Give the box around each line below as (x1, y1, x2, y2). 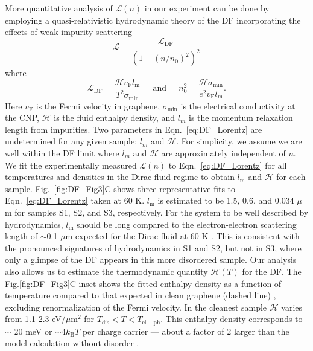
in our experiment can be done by (144, 2, 270, 14)
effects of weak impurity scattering (5, 25, 132, 38)
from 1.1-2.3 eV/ (5, 312, 66, 325)
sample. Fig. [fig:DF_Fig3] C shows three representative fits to (5, 182, 236, 195)
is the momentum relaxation (189, 111, 293, 124)
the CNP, (5, 111, 39, 124)
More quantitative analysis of (5, 2, 113, 14)
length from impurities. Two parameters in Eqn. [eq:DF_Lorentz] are (5, 123, 262, 135)
